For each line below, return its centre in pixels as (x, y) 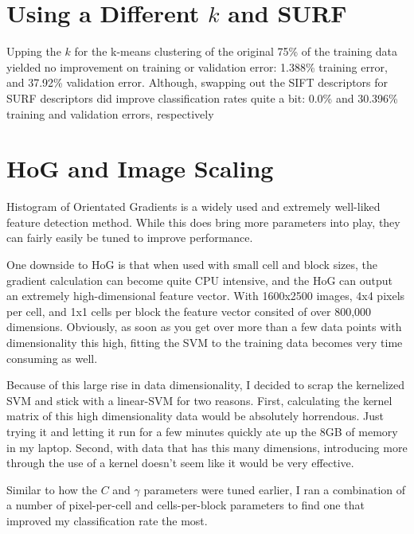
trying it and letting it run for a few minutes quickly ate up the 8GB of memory (202, 431)
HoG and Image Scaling (140, 168)
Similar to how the (52, 489)
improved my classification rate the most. (107, 520)
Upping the (34, 51)
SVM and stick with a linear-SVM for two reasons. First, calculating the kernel (199, 400)
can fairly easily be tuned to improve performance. (130, 238)
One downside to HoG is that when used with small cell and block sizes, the (192, 264)
